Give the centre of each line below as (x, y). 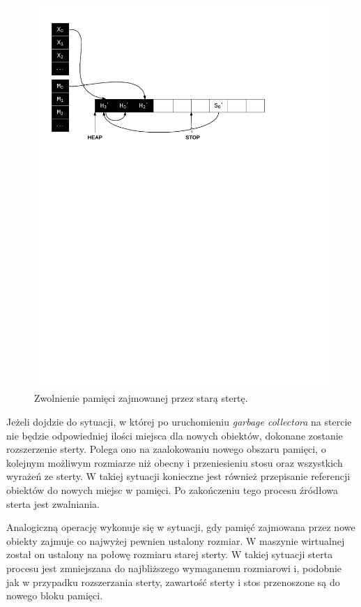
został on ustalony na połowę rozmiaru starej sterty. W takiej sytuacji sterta (170, 554)
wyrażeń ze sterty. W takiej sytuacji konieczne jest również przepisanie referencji (178, 476)
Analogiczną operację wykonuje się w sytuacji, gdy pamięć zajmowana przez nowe (181, 527)
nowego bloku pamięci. (55, 595)
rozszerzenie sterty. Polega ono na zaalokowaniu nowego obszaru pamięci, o (166, 449)
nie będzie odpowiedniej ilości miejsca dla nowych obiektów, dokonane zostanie (175, 435)
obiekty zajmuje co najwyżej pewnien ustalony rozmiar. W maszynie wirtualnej (176, 540)
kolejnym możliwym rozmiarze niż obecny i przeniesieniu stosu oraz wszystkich (175, 462)
